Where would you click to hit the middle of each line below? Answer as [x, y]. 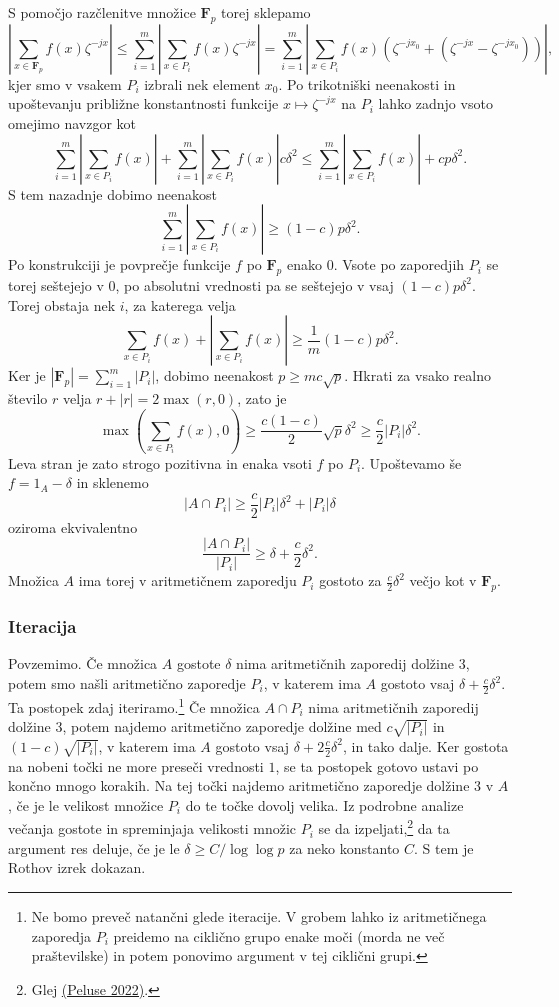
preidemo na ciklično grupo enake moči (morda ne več [279, 935]
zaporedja [61, 935]
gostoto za [350, 580]
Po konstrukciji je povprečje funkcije [119, 264]
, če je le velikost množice [86, 804]
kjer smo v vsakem [65, 83]
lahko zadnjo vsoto [435, 103]
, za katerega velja [180, 304]
